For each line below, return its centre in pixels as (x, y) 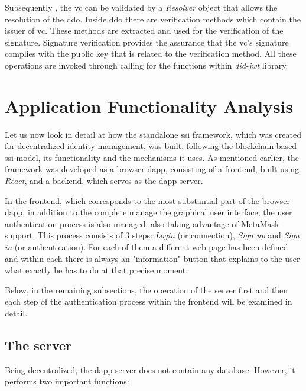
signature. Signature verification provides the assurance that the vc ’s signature (147, 42)
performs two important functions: (67, 381)
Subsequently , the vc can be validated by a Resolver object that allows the (141, 7)
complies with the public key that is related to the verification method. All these (151, 54)
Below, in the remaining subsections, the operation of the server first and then (147, 290)
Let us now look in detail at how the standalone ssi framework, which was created (153, 134)
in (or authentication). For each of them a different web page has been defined (147, 247)
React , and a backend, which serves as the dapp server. (104, 181)
